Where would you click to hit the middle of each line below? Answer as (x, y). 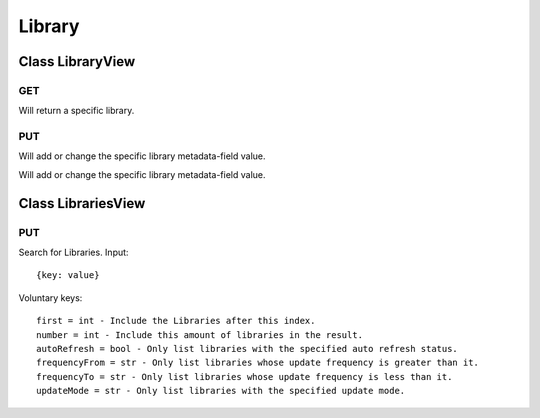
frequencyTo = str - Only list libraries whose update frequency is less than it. (244, 376)
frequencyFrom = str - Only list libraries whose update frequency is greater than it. (258, 363)
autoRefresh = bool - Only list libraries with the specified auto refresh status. (247, 348)
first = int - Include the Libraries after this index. (176, 321)
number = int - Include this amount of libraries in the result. (200, 334)
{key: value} (68, 275)
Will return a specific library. (76, 111)
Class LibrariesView (82, 203)
